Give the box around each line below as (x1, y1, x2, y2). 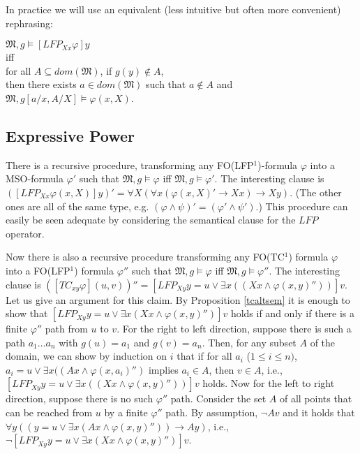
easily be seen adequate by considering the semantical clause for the (6, 212, 296, 227)
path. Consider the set (170, 391, 267, 406)
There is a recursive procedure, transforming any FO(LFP (6, 157, 254, 172)
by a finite (104, 405, 148, 420)
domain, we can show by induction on (6, 349, 167, 363)
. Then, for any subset (202, 335, 297, 349)
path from (45, 321, 88, 336)
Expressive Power (6, 124, 135, 146)
